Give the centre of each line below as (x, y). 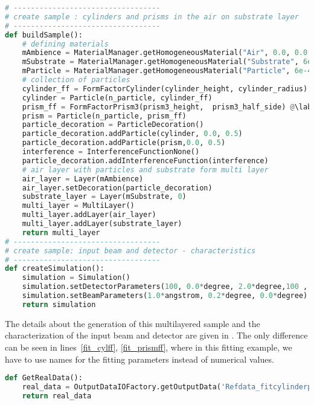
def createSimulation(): (55, 269)
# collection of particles (76, 80)
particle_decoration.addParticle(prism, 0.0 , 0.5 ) (124, 143)
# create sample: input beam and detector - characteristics (130, 251)
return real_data (57, 396)
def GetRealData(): (44, 378)
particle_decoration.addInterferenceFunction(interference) (145, 160)
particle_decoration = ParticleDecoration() (113, 125)
